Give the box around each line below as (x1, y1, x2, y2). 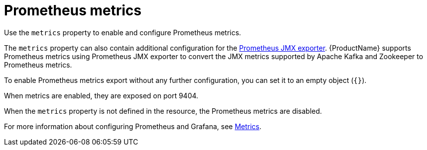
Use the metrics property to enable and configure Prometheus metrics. (4, 28, 241, 37)
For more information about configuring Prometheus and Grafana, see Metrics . (4, 122, 262, 131)
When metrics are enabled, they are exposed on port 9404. (4, 91, 199, 100)
